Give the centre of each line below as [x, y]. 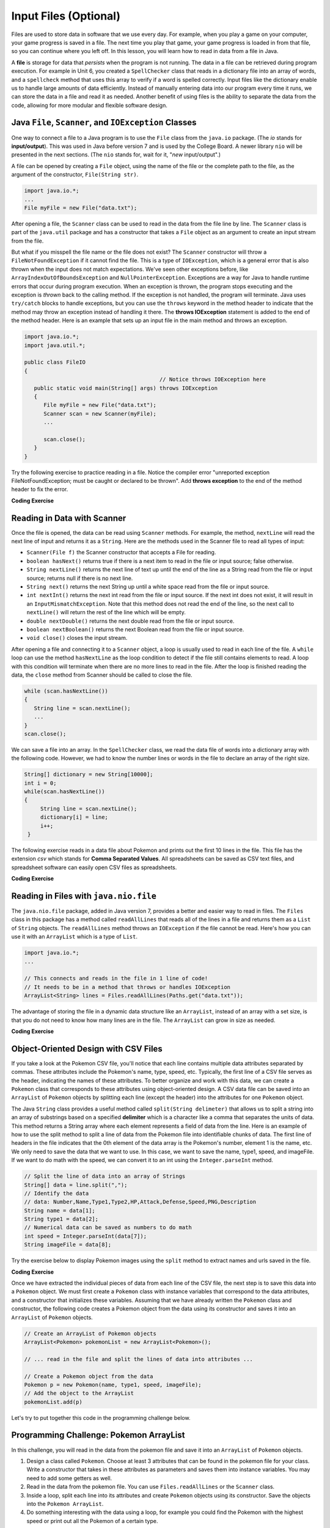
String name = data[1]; [60, 1210]
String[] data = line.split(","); [76, 1185]
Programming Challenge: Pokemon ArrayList [98, 1435]
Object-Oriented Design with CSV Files [87, 1049]
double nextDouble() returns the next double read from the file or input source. [130, 621]
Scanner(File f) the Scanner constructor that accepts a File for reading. [121, 553]
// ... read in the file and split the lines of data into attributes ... [139, 1359]
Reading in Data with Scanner [69, 518]
